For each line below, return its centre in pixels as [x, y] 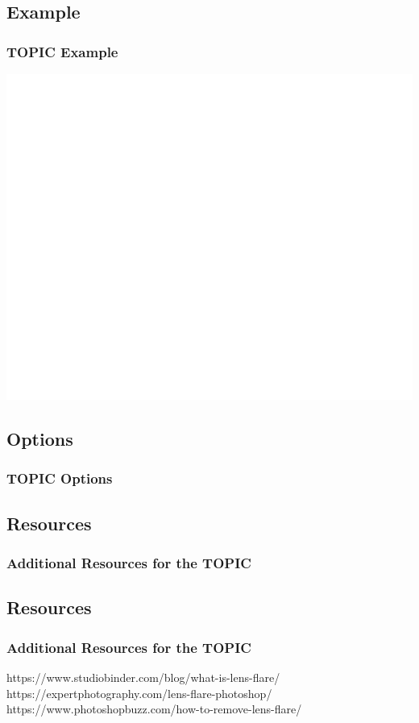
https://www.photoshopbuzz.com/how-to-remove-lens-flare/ [154, 709]
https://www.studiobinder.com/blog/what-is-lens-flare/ [143, 677]
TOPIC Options [60, 478]
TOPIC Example [62, 51]
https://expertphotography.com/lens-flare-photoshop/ [139, 693]
